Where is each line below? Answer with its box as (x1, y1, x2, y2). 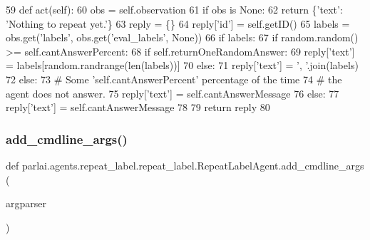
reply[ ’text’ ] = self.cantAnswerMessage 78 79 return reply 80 (6, 100, 270, 115)
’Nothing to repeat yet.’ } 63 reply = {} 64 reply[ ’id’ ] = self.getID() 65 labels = (6, 16, 350, 31)
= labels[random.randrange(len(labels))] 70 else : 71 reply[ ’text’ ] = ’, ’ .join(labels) (6, 58, 359, 73)
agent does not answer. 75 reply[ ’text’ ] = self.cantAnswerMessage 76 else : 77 (6, 85, 339, 100)
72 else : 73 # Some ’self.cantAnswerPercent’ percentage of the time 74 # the (6, 71, 342, 86)
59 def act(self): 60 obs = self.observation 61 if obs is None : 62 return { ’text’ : (6, 2, 343, 16)
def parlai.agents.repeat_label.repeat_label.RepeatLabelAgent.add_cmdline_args (6, 157, 364, 172)
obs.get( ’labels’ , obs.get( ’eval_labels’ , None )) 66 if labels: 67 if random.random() (6, 30, 359, 45)
